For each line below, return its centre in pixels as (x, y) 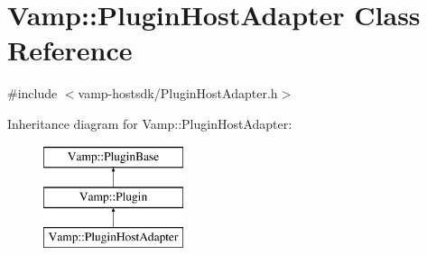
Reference (70, 50)
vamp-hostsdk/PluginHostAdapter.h (178, 93)
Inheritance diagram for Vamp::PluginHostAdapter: (150, 123)
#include (32, 93)
